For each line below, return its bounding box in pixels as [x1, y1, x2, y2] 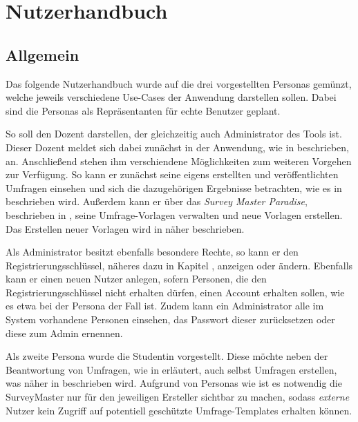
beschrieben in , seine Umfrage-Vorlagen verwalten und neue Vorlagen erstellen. [6, 207, 343, 222]
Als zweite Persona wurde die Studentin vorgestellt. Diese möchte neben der [6, 349, 328, 363]
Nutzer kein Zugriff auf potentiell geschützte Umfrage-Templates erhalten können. [6, 403, 352, 417]
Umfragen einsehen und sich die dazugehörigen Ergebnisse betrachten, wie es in [6, 180, 342, 195]
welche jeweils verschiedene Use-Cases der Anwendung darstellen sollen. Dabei [6, 90, 337, 104]
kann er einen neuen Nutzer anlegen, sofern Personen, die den [6, 271, 267, 286]
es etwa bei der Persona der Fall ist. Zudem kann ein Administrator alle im [6, 298, 324, 313]
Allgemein [6, 44, 79, 65]
